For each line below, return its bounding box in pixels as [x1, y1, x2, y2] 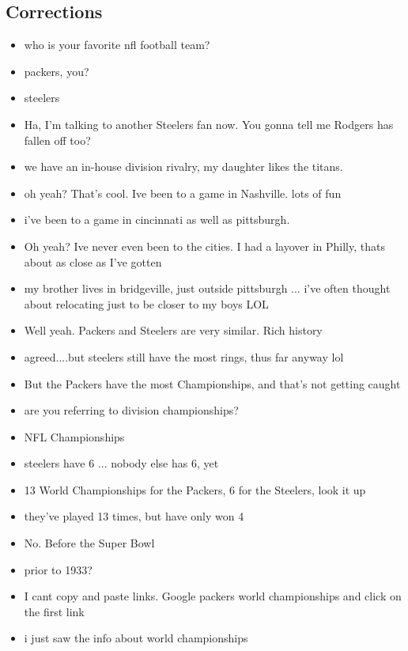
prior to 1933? [24, 561, 93, 577]
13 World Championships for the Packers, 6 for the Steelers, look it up [24, 481, 366, 498]
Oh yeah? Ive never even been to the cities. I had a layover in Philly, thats [24, 237, 385, 254]
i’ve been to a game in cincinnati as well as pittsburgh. [24, 211, 290, 228]
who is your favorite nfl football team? [24, 36, 210, 53]
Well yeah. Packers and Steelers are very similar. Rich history [24, 322, 323, 339]
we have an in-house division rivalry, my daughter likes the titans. [24, 158, 343, 175]
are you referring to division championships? [24, 402, 239, 418]
